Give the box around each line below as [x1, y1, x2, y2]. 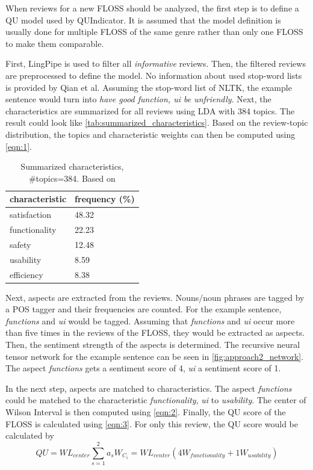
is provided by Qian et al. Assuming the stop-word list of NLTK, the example [5, 81, 292, 93]
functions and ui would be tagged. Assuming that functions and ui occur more [5, 314, 295, 327]
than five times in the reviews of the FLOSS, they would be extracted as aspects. [5, 326, 305, 339]
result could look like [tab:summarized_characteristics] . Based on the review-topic [5, 116, 308, 129]
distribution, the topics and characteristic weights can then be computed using [5, 128, 296, 140]
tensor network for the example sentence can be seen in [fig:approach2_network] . [5, 350, 304, 362]
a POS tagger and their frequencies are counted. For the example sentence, [5, 303, 282, 315]
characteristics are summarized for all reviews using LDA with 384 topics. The [5, 104, 295, 117]
